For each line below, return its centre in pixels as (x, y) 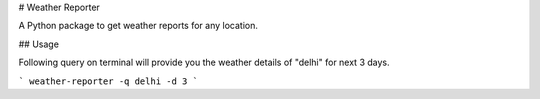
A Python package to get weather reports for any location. (138, 26)
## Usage (39, 44)
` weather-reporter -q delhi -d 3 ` (108, 81)
